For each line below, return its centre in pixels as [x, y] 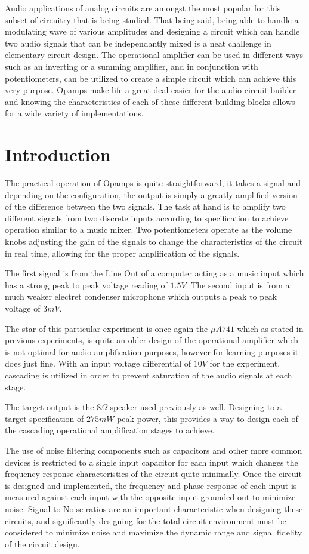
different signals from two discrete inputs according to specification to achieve [147, 218]
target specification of [44, 418]
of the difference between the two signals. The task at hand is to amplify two [145, 206]
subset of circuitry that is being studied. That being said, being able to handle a [152, 19]
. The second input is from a [238, 284]
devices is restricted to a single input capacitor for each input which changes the [152, 462]
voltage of [23, 308]
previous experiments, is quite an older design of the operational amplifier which [152, 340]
